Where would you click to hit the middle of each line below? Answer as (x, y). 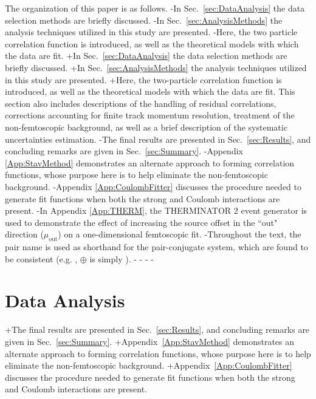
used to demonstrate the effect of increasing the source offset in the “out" (141, 222)
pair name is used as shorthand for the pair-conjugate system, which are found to (156, 247)
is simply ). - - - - (122, 258)
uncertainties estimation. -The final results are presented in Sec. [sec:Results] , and (158, 139)
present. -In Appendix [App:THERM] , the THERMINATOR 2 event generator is (156, 210)
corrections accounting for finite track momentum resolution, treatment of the (150, 115)
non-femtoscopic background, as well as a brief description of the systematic (146, 127)
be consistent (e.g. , (41, 258)
